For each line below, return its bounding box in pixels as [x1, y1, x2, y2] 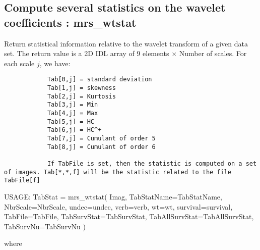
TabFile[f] [4, 177, 40, 184]
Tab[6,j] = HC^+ [47, 126, 102, 134]
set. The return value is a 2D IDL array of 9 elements [4, 48, 169, 59]
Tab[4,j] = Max [47, 110, 98, 117]
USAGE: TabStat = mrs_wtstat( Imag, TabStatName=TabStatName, [4, 191, 222, 202]
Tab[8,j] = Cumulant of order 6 [47, 143, 156, 151]
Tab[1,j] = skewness [47, 84, 116, 92]
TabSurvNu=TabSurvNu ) [4, 221, 86, 231]
